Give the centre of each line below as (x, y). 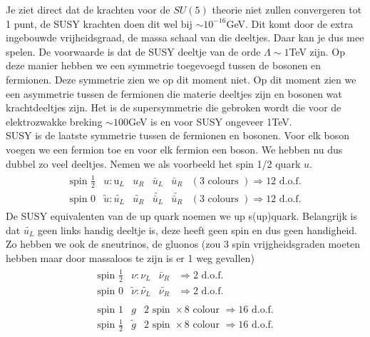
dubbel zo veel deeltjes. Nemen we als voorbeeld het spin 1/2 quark (153, 163)
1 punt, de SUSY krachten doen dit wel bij (99, 23)
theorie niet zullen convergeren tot (287, 9)
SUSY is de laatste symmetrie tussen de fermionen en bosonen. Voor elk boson (178, 135)
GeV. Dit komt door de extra (290, 23)
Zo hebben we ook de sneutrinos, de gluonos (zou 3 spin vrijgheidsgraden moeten (183, 244)
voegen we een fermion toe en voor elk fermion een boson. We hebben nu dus (174, 149)
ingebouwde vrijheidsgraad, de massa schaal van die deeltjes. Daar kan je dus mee (185, 37)
